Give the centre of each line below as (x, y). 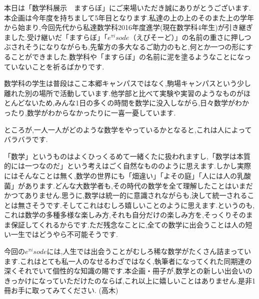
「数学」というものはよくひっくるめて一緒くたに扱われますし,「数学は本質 (127, 156)
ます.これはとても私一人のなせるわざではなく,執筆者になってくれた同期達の (128, 261)
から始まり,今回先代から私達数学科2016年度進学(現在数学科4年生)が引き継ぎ (128, 27)
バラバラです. (26, 139)
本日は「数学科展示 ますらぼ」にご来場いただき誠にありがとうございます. (127, 7)
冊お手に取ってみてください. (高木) (61, 290)
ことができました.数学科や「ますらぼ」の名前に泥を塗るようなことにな (127, 56)
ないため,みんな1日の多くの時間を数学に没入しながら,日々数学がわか (137, 103)
